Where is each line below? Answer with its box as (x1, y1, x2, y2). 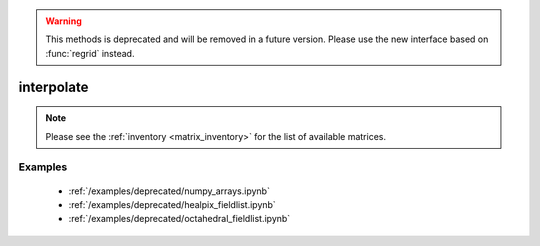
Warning (45, 15, 82, 27)
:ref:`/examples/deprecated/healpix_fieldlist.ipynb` (68, 198, 277, 210)
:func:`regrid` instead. (45, 47, 135, 59)
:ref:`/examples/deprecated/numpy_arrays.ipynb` (68, 185, 270, 197)
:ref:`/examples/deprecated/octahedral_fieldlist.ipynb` (68, 213, 291, 225)
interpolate (18, 78, 89, 95)
